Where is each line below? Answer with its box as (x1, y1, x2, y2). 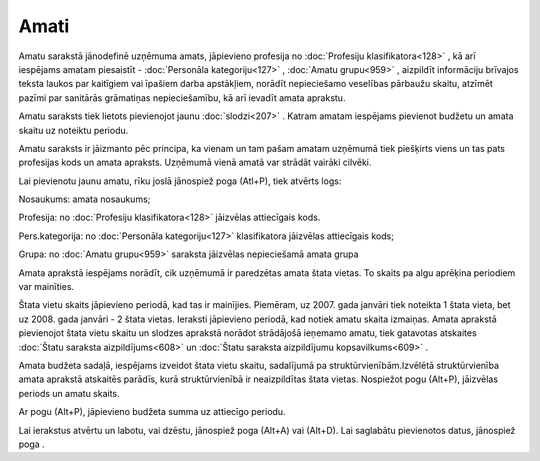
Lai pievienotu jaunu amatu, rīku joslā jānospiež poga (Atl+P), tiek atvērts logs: (18, 175, 342, 187)
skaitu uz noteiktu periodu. (18, 124, 129, 136)
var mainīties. (18, 281, 75, 293)
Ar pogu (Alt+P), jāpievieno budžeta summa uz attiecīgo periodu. (18, 406, 286, 418)
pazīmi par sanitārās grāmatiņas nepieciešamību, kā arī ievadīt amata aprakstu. (18, 91, 346, 104)
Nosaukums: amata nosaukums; (18, 193, 151, 205)
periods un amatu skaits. (18, 387, 120, 399)
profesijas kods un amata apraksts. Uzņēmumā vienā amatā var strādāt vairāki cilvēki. (18, 156, 372, 169)
